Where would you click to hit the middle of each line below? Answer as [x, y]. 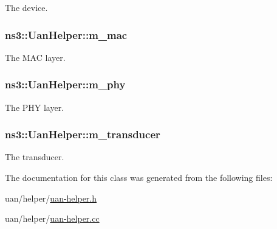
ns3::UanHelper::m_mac [66, 34]
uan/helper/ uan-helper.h [51, 198]
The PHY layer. [35, 107]
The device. [26, 7]
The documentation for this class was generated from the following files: [139, 178]
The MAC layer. [35, 57]
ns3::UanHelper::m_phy [65, 84]
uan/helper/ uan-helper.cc [52, 218]
